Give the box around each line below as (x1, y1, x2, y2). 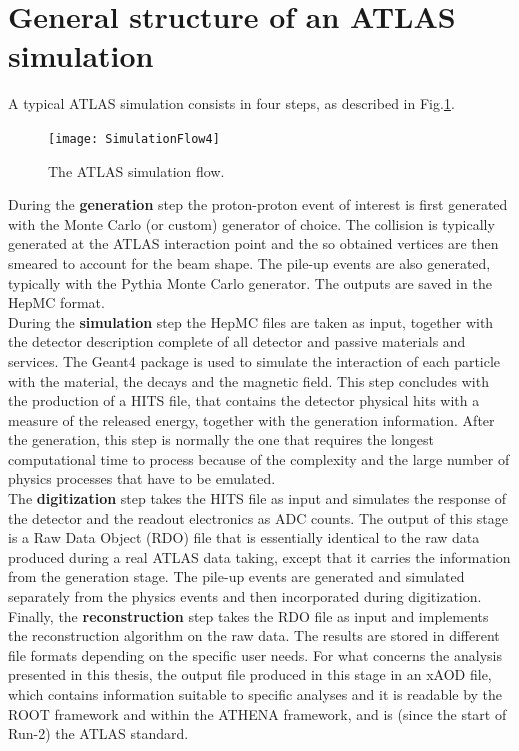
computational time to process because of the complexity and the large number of (8, 448, 510, 469)
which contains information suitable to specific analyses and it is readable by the (8, 684, 503, 704)
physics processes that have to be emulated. (8, 468, 276, 489)
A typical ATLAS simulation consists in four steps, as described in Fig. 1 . (8, 93, 455, 114)
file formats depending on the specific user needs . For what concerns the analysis (8, 644, 502, 665)
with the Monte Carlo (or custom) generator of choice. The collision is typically (8, 213, 495, 234)
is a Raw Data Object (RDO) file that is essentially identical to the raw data (8, 527, 480, 548)
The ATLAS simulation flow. (48, 160, 225, 181)
